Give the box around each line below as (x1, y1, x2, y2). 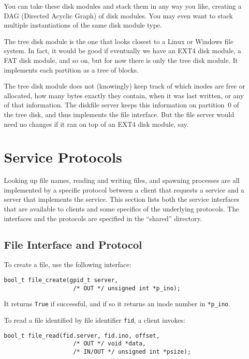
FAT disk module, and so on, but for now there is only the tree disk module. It (4, 55, 238, 65)
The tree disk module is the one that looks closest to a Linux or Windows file (4, 36, 234, 46)
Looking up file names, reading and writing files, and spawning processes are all (4, 175, 240, 185)
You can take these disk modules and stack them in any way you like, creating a (4, 1, 242, 11)
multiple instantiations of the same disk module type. (4, 20, 162, 30)
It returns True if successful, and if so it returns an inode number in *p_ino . (4, 299, 231, 309)
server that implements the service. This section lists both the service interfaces (4, 194, 239, 204)
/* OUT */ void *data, (73, 340, 146, 347)
